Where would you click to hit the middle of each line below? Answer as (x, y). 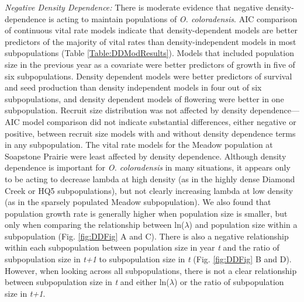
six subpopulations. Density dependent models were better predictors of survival (148, 76)
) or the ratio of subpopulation (229, 282)
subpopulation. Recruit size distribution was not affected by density (126, 110)
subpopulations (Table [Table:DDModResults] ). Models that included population (149, 53)
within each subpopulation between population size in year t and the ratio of (142, 247)
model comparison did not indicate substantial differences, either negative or (159, 121)
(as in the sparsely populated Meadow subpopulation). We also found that (138, 202)
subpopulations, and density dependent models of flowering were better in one (144, 98)
